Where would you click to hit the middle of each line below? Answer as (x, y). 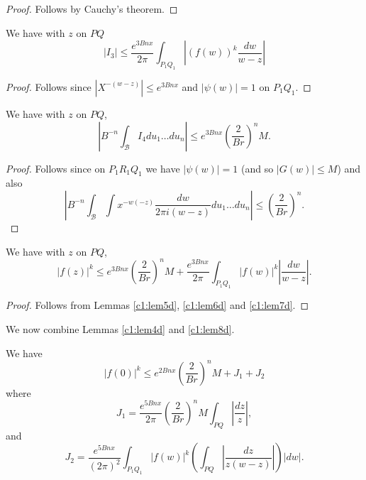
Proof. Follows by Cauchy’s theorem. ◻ (92, 9)
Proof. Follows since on (56, 168)
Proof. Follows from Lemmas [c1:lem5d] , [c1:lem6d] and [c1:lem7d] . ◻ (157, 305)
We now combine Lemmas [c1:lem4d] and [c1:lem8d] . (120, 328)
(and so (257, 168)
